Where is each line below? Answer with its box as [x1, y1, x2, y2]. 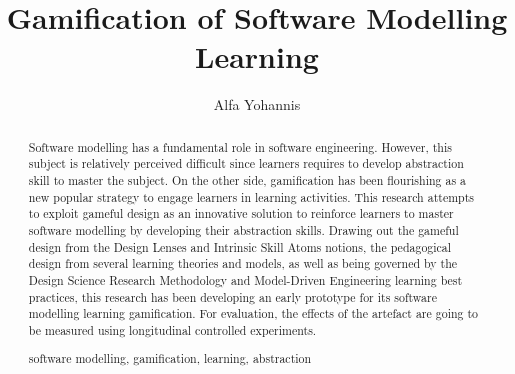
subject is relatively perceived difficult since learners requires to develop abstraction [28, 155, 464, 172]
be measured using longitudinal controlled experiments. [28, 321, 317, 338]
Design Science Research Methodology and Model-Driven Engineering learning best [28, 271, 463, 288]
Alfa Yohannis [213, 94, 301, 115]
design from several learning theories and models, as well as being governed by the [28, 255, 458, 272]
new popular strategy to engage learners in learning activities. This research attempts [28, 188, 474, 205]
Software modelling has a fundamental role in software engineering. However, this [28, 138, 452, 155]
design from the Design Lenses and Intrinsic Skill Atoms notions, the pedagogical [28, 238, 452, 255]
